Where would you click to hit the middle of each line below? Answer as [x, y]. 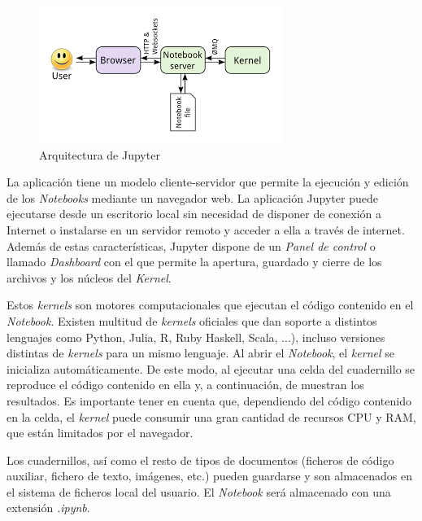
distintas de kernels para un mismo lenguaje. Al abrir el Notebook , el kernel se [200, 353]
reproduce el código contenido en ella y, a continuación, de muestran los [185, 385]
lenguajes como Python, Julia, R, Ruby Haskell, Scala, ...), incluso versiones [196, 337]
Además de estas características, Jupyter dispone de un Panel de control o [191, 245]
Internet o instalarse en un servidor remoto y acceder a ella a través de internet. [206, 229]
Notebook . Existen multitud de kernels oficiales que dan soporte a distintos [192, 320]
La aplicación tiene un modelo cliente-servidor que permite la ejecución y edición [208, 182]
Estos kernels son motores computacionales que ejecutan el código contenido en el [210, 305]
